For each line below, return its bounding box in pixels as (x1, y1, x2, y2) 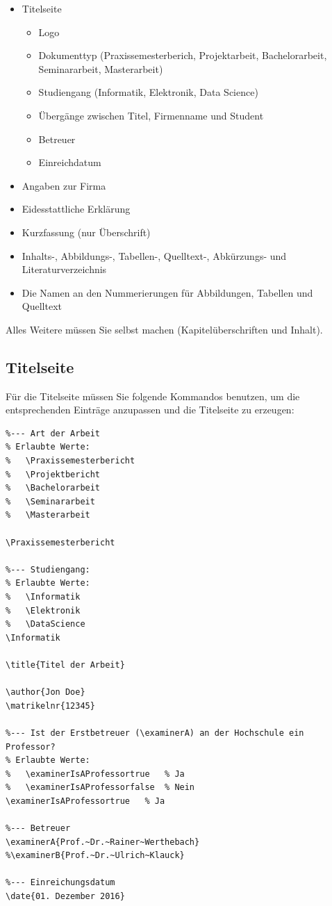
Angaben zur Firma (22, 178, 106, 192)
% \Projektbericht (6, 469, 101, 479)
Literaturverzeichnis (22, 262, 107, 277)
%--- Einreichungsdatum (6, 878, 115, 888)
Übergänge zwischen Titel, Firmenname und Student (38, 108, 264, 122)
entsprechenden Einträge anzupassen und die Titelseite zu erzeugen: (6, 402, 294, 417)
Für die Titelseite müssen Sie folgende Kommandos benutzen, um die (6, 388, 300, 403)
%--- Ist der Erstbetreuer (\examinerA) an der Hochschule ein (6, 727, 304, 738)
